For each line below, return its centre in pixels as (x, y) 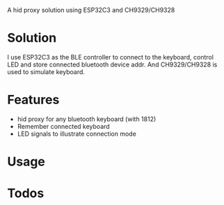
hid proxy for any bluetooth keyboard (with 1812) (87, 119)
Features (33, 100)
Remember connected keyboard (63, 126)
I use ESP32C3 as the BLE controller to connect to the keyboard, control (111, 57)
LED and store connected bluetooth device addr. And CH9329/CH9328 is (112, 64)
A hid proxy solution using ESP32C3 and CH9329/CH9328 (91, 10)
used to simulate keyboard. (46, 71)
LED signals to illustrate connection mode (77, 134)
